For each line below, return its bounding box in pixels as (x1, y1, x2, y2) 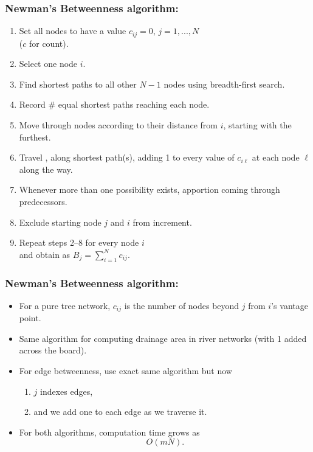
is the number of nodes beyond (124, 299, 239, 311)
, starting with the (223, 119, 292, 131)
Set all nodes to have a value (19, 24, 126, 37)
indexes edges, (40, 384, 93, 397)
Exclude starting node (19, 215, 101, 228)
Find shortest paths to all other (19, 77, 137, 90)
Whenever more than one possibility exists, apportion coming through (19, 183, 280, 196)
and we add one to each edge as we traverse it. (33, 405, 207, 418)
